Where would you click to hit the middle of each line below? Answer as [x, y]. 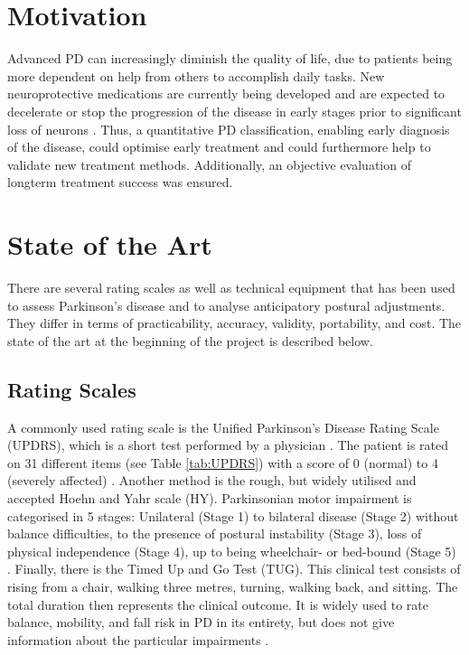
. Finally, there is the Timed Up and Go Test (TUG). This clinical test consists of [234, 569]
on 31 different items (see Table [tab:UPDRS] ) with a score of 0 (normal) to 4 [223, 462]
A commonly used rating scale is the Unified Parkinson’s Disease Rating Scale [223, 427]
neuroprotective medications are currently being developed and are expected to [226, 94]
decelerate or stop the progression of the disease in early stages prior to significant [234, 111]
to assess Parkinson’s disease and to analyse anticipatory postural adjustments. [226, 305]
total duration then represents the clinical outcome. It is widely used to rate [218, 604]
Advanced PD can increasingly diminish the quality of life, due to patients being [230, 58]
